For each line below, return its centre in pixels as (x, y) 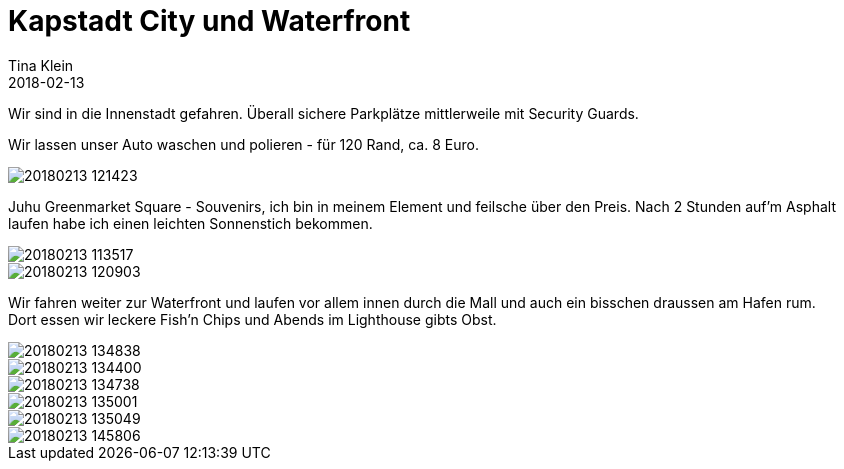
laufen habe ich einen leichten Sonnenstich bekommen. (190, 223)
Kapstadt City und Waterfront (209, 21)
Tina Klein (41, 65)
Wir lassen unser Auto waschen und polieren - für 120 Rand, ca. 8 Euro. (243, 144)
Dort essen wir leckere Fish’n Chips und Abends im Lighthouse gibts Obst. (252, 319)
